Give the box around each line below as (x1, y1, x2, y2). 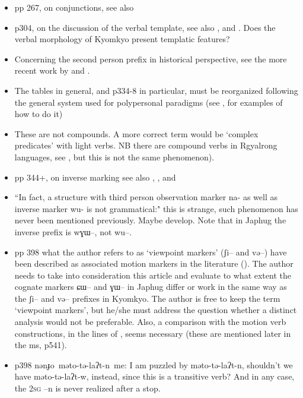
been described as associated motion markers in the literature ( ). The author (14, 257, 294, 270)
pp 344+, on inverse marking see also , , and (14, 170, 176, 183)
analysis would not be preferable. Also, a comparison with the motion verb (14, 315, 286, 328)
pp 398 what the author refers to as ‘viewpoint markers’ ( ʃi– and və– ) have (14, 245, 287, 258)
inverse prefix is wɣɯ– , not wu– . (14, 225, 132, 238)
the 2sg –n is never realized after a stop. (14, 382, 161, 394)
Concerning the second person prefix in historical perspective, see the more (14, 52, 287, 65)
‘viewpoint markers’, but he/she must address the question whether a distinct (14, 304, 297, 316)
